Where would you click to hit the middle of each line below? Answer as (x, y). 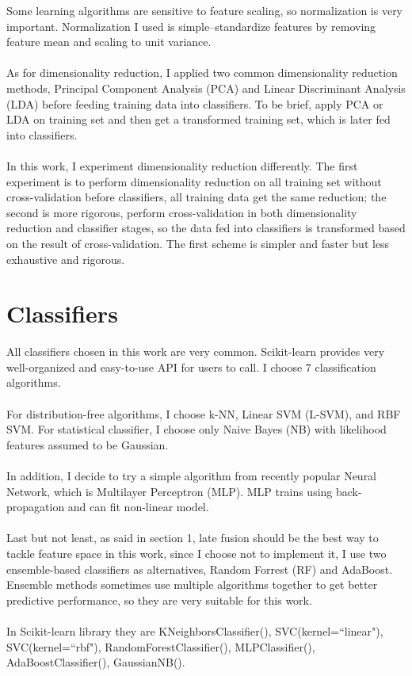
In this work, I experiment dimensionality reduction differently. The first (182, 165)
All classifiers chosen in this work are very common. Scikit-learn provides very (196, 351)
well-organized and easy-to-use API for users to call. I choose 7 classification (191, 367)
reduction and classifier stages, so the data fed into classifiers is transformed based (206, 228)
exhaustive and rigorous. (66, 259)
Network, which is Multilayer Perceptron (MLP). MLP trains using (170, 491)
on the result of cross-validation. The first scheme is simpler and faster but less (198, 243)
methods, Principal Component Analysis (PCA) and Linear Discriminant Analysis (206, 88)
